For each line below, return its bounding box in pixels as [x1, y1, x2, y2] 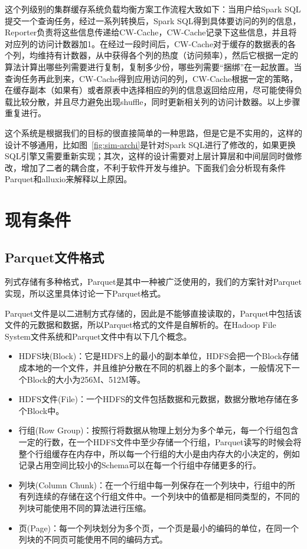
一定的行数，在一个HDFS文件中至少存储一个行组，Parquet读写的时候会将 [18, 436, 302, 448]
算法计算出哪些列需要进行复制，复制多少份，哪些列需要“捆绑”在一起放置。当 [5, 60, 302, 73]
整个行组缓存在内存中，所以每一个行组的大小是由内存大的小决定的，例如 [18, 447, 300, 459]
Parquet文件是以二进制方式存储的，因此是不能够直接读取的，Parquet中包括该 [5, 307, 302, 319]
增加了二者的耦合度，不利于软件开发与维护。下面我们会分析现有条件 [21, 161, 286, 173]
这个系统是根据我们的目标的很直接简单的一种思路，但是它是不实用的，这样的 [5, 126, 302, 139]
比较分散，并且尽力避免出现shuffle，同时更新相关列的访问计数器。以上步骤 [12, 95, 301, 107]
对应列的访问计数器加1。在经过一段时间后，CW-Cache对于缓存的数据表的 [5, 37, 288, 50]
